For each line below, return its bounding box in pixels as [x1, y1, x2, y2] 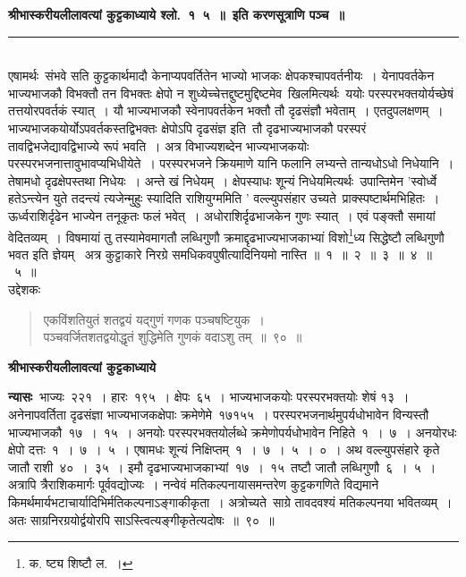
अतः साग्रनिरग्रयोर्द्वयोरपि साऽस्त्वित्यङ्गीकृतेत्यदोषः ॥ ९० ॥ [8, 510, 275, 529]
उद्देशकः [8, 279, 41, 298]
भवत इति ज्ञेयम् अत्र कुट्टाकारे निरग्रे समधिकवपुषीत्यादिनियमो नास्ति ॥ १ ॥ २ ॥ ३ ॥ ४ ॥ [8, 244, 433, 263]
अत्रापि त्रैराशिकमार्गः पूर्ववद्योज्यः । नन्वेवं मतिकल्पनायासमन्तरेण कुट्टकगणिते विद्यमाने [8, 475, 379, 494]
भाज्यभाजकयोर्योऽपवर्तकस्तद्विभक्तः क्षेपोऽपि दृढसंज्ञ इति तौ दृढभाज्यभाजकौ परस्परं [8, 118, 367, 137]
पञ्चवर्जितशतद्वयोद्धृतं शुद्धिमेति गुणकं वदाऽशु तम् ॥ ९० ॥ [43, 327, 302, 346]
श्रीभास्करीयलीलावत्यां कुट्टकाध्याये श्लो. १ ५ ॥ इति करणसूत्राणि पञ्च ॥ [8, 5, 344, 23]
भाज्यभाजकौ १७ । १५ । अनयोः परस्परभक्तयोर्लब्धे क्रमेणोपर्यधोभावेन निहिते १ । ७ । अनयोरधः [8, 422, 457, 441]
